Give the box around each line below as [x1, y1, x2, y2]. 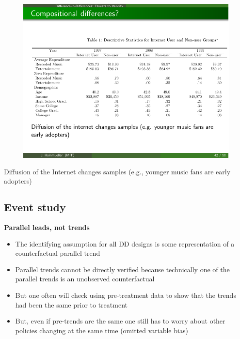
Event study [4, 200, 66, 215]
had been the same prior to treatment [15, 299, 128, 309]
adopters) [4, 176, 32, 186]
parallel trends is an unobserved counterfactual [15, 274, 155, 284]
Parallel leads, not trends [4, 222, 90, 232]
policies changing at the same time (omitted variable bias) [15, 325, 188, 335]
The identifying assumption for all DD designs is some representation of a [15, 238, 235, 248]
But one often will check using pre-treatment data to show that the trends [15, 290, 236, 300]
